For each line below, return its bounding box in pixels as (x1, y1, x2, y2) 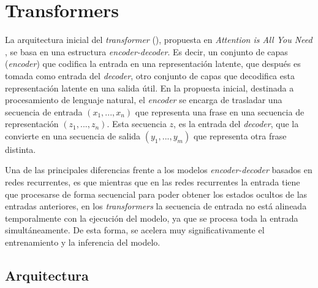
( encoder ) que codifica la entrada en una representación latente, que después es (5, 57, 301, 70)
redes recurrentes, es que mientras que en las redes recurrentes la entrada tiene (5, 176, 300, 189)
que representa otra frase (193, 129, 287, 142)
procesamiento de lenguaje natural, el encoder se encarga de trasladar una (5, 93, 282, 106)
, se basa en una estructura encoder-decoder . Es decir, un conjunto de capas (5, 45, 288, 58)
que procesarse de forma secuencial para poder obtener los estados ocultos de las (5, 187, 308, 200)
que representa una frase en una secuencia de (135, 105, 305, 118)
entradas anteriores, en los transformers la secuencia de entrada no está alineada (5, 200, 307, 212)
